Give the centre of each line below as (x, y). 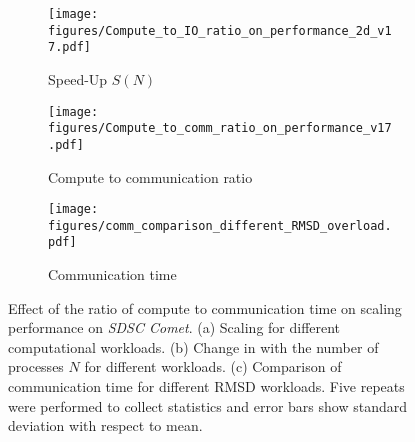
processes (36, 366)
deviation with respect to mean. (105, 425)
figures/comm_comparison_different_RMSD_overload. (220, 225)
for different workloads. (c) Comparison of (213, 366)
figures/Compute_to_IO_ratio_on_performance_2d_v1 (220, 30)
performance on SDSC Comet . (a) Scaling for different (174, 327)
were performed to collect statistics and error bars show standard (207, 405)
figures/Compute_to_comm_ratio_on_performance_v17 (220, 128)
